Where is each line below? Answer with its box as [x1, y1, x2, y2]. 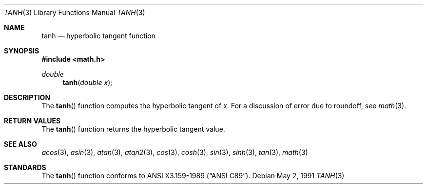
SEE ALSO [4, 140, 37, 148]
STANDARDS [4, 163, 46, 171]
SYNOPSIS [4, 47, 39, 55]
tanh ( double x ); [62, 78, 113, 86]
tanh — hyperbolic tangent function [41, 32, 155, 40]
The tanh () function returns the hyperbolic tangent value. [41, 125, 225, 133]
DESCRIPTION [4, 93, 51, 102]
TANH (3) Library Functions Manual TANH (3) [4, 8, 145, 17]
